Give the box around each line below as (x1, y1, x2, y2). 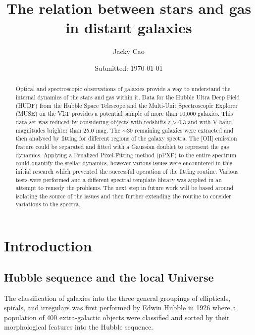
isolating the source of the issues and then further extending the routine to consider (15, 191, 231, 200)
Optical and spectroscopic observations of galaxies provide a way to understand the (15, 85, 231, 93)
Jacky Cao (113, 46, 145, 56)
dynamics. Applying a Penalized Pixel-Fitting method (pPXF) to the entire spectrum (15, 150, 237, 159)
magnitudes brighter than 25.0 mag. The (15, 126, 120, 134)
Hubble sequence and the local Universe (4, 269, 214, 285)
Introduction (4, 236, 92, 256)
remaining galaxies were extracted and (135, 126, 234, 134)
